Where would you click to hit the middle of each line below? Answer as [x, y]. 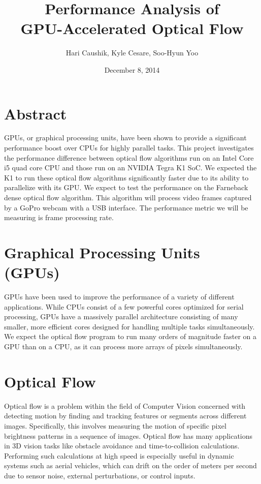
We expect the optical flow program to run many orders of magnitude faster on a [130, 336]
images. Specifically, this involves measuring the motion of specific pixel [115, 425]
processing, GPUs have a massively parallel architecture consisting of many [121, 316]
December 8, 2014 [132, 69]
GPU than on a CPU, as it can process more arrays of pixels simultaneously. [123, 346]
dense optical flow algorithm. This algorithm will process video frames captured [128, 197]
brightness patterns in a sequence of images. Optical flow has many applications [128, 435]
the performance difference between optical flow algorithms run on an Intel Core [129, 157]
